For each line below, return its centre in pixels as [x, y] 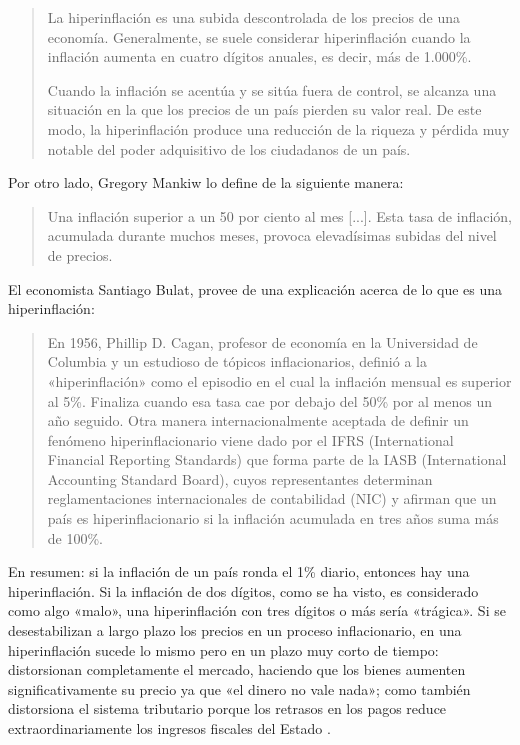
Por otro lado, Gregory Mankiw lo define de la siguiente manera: [206, 182]
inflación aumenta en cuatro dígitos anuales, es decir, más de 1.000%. [259, 56]
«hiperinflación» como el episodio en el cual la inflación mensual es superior [279, 380]
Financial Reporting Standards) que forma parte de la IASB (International [277, 459]
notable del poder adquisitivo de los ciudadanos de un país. [229, 148]
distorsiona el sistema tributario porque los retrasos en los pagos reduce [227, 708]
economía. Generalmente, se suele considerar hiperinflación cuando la [259, 36]
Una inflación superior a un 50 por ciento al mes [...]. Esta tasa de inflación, [279, 215]
